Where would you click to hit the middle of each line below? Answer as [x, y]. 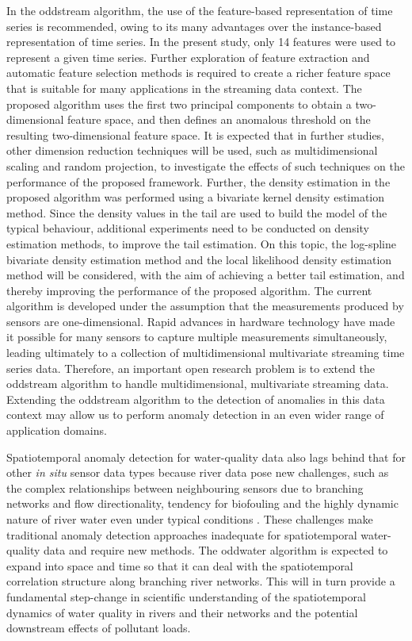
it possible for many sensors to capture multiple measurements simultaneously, [197, 337]
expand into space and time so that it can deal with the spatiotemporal [180, 565]
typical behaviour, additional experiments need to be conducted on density [188, 228]
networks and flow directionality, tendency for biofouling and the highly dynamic [202, 503]
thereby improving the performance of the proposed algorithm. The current [189, 290]
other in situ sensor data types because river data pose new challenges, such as [198, 472]
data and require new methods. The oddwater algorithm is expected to [216, 550]
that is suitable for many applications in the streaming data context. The [184, 88]
